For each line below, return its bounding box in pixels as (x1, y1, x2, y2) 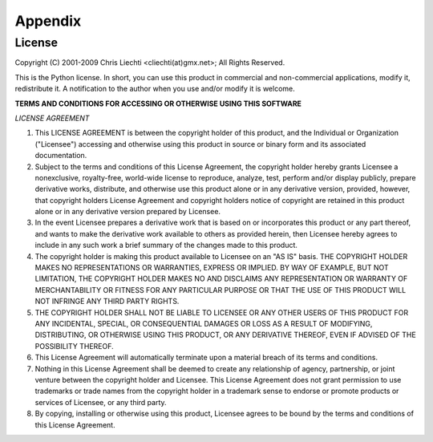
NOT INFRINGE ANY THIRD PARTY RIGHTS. (34, 297, 180, 306)
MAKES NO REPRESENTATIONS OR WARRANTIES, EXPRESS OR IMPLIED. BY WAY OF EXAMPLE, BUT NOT (34, 263, 389, 273)
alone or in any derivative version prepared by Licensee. (34, 207, 221, 217)
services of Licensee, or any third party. (34, 397, 168, 407)
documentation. (34, 151, 87, 160)
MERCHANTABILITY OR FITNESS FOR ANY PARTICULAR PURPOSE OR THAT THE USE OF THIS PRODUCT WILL (34, 285, 407, 294)
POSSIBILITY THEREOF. (34, 341, 114, 351)
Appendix (14, 12, 82, 30)
